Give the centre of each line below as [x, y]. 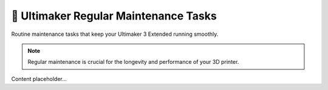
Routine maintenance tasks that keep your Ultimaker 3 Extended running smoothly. [115, 34]
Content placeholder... [39, 78]
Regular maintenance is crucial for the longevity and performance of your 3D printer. [133, 62]
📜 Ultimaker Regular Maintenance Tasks [114, 16]
